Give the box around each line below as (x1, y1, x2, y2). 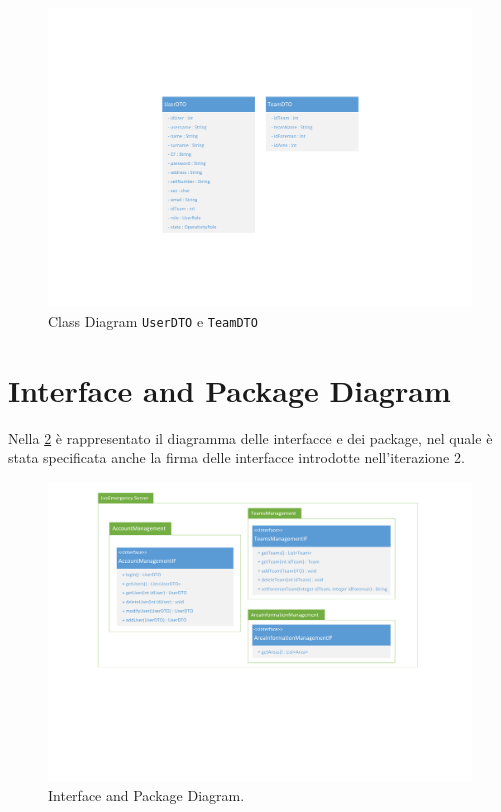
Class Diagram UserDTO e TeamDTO (48, 310, 258, 331)
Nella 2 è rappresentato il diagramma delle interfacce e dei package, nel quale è (8, 427, 493, 448)
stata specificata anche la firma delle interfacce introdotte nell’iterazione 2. (8, 447, 465, 468)
